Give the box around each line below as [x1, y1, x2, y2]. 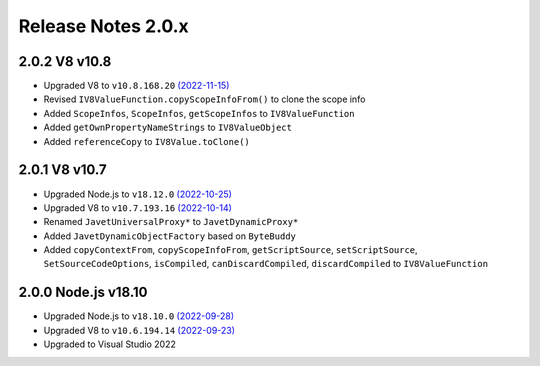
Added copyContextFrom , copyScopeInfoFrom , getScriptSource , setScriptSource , [43, 244, 419, 256]
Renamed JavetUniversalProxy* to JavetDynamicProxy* [43, 216, 299, 228]
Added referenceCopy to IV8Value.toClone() [43, 135, 250, 147]
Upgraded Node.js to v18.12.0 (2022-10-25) [43, 188, 232, 200]
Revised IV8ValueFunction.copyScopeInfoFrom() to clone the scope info [43, 93, 366, 105]
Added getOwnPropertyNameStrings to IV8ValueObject [43, 121, 292, 134]
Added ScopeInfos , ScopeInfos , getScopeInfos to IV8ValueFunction [43, 107, 355, 119]
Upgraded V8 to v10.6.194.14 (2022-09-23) [43, 324, 235, 336]
